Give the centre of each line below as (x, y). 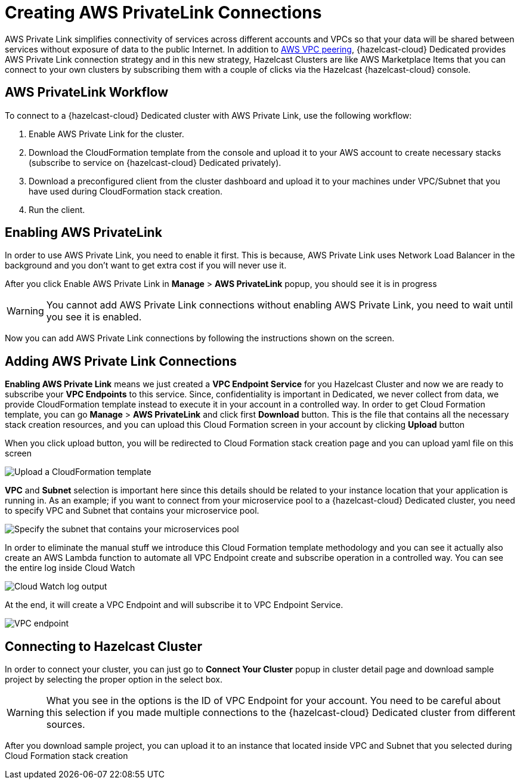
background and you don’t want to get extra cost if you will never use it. (146, 266)
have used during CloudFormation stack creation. (126, 191)
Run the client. (57, 209)
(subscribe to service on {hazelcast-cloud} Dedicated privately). (155, 162)
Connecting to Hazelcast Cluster (103, 646)
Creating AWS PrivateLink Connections (163, 13)
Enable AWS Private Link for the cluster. (106, 134)
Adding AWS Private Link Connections (121, 361)
